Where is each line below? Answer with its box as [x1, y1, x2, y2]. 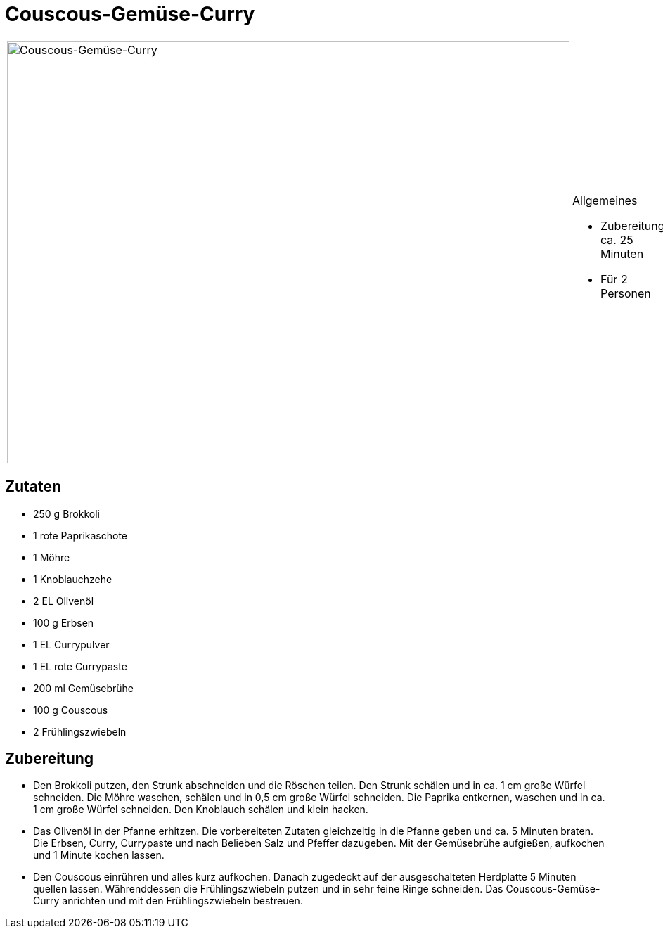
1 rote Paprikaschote [33, 529, 127, 542]
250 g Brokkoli [33, 507, 100, 520]
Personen [600, 286, 651, 300]
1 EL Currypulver [33, 638, 110, 651]
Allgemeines [572, 193, 638, 207]
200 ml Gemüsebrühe [33, 682, 134, 694]
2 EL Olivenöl [33, 594, 94, 607]
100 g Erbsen [33, 616, 94, 629]
